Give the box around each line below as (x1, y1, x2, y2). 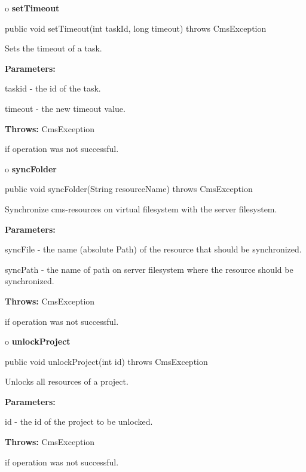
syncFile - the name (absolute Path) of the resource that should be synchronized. (5, 243, 302, 255)
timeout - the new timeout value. (5, 102, 126, 114)
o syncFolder (5, 162, 57, 175)
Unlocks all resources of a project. (5, 375, 128, 388)
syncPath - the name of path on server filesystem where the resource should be (5, 263, 293, 275)
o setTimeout (5, 2, 60, 14)
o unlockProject (5, 335, 71, 348)
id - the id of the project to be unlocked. (5, 415, 153, 428)
